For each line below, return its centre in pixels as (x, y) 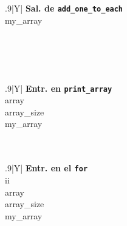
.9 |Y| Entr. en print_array (59, 88)
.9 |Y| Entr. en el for (46, 168)
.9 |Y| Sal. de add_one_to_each (64, 8)
